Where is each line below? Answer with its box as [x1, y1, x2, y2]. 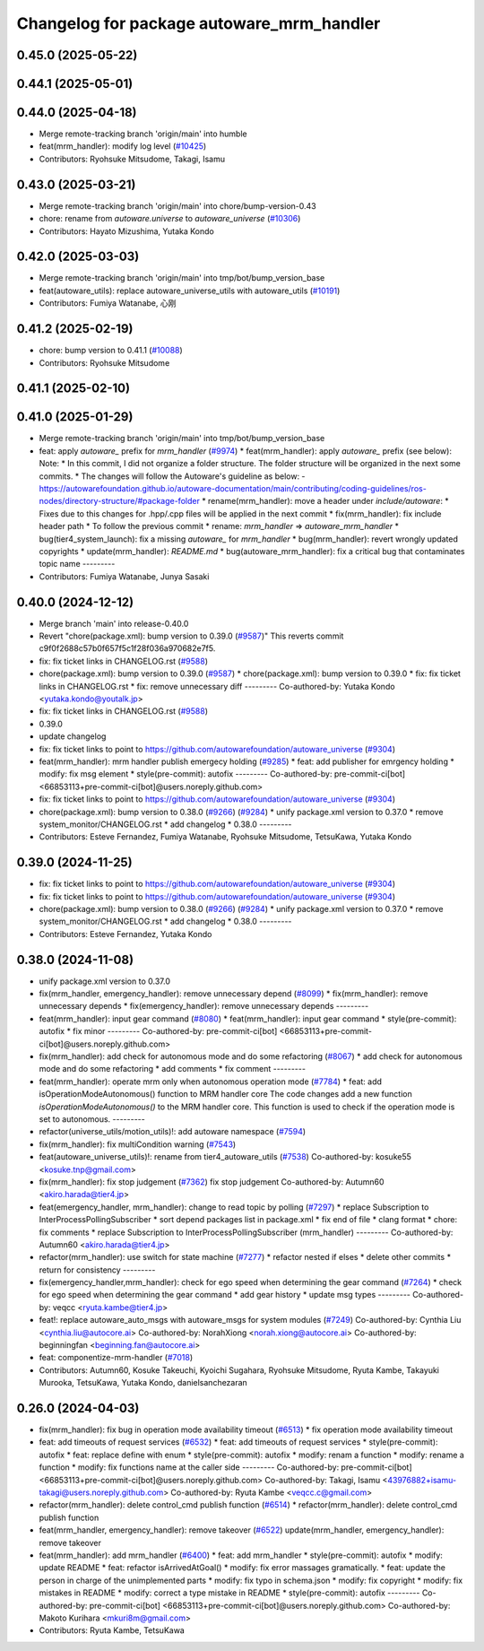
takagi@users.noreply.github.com [39, 1487, 164, 1498]
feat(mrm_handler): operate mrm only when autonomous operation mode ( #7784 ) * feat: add [39, 1076, 383, 1087]
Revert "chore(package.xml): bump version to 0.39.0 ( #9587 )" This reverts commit [39, 630, 344, 641]
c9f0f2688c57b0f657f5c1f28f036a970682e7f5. [39, 643, 216, 654]
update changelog [39, 731, 107, 742]
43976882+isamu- [386, 1474, 457, 1485]
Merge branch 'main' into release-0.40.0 [39, 618, 189, 629]
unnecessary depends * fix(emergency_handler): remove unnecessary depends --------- [39, 1001, 369, 1012]
